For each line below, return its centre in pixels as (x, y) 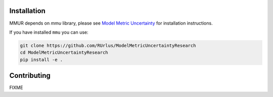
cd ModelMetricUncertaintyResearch (64, 53)
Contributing (30, 76)
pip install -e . (41, 60)
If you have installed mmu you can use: (49, 32)
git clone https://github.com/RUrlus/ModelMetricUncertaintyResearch (108, 45)
